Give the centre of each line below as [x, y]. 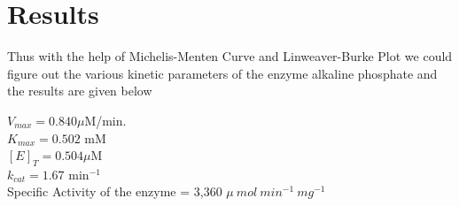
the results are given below [80, 91]
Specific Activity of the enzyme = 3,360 [115, 191]
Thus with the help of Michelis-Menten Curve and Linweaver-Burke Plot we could [230, 56]
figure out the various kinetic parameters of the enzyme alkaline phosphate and [222, 73]
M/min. [105, 120]
